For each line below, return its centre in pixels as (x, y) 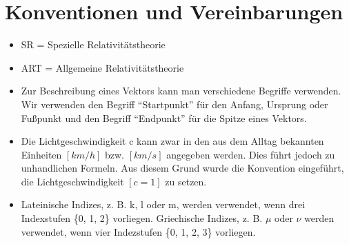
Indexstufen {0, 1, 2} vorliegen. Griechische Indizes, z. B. (142, 218)
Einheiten (41, 154)
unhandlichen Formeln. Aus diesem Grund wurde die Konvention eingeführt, (182, 168)
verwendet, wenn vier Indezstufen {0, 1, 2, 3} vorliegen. (138, 231)
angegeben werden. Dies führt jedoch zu (251, 154)
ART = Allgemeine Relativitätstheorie (102, 67)
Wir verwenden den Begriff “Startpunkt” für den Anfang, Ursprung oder (174, 104)
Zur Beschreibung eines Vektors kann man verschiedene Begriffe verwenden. (181, 91)
